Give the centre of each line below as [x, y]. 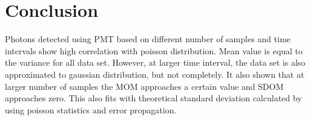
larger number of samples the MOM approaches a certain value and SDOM [144, 86]
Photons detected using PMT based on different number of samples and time [148, 39]
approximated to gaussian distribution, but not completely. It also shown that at [155, 74]
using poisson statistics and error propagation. [91, 109]
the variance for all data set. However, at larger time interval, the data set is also [155, 62]
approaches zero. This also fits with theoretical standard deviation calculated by [153, 98]
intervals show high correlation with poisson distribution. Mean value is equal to [154, 50]
